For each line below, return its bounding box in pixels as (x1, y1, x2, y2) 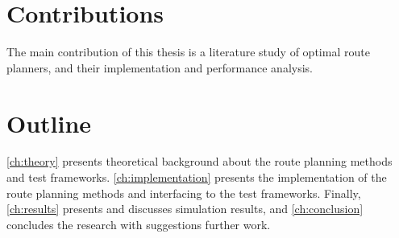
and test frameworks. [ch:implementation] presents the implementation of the (6, 169, 387, 186)
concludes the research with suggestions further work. (6, 215, 271, 232)
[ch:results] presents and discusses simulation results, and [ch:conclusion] (6, 200, 364, 217)
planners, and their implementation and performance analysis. (6, 59, 313, 76)
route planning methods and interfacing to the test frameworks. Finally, (6, 184, 361, 201)
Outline (6, 106, 92, 139)
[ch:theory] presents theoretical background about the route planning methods (6, 153, 393, 170)
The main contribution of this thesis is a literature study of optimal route (6, 43, 370, 60)
